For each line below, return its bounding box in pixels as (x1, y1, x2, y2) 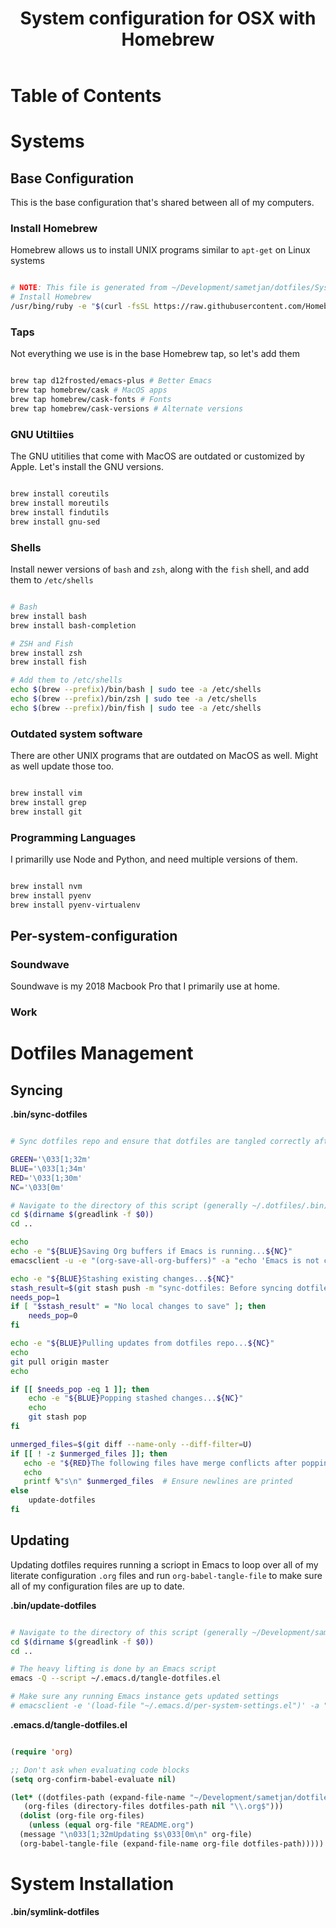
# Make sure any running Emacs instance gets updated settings (10, 1692, 280, 1702)
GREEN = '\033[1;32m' (10, 1155, 92, 1165)
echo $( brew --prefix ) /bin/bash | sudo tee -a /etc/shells (10, 685, 262, 695)
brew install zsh (10, 648, 83, 658)
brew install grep (10, 797, 87, 807)
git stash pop (28, 1412, 87, 1422)
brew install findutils (10, 507, 110, 517)
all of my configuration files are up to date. (10, 1580, 185, 1592)
